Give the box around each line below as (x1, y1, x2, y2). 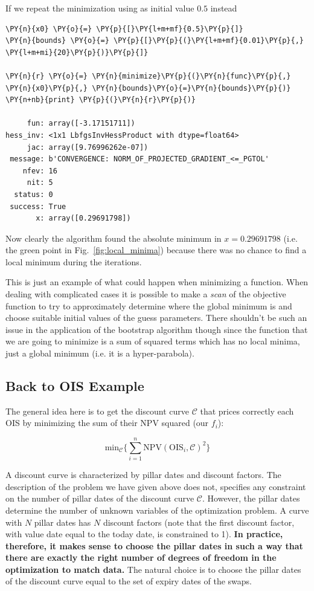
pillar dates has (34, 515, 91, 528)
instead (210, 2, 237, 14)
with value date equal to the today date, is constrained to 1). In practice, (5, 528, 283, 540)
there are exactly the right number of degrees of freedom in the (5, 551, 277, 564)
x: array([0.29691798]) (36, 214, 131, 223)
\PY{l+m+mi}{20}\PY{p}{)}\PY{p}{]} (5, 48, 149, 57)
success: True (10, 202, 66, 211)
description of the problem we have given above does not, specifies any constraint (5, 480, 306, 492)
